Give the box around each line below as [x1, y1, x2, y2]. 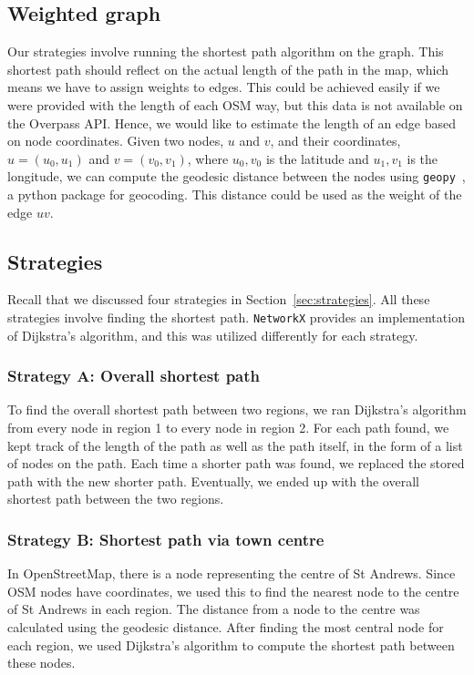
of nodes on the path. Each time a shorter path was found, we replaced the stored [7, 454, 465, 473]
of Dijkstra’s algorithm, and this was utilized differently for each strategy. [7, 325, 418, 344]
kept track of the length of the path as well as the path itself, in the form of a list [7, 435, 463, 455]
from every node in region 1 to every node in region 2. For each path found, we [7, 418, 449, 437]
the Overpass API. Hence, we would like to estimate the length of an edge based [7, 113, 457, 132]
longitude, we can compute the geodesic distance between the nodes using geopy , [7, 167, 466, 186]
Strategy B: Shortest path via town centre [7, 527, 325, 550]
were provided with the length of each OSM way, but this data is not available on [7, 95, 463, 114]
